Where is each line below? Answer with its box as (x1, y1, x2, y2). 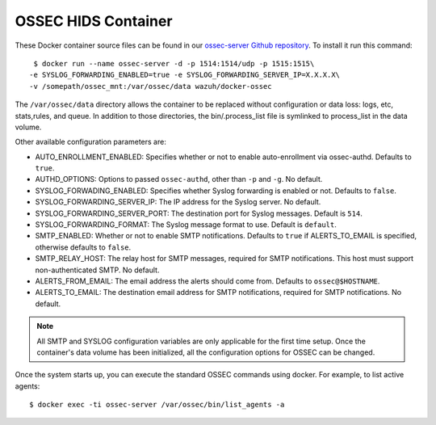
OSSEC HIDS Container (15, 12, 173, 30)
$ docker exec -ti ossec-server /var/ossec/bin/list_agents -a (29, 400, 285, 410)
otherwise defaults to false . (35, 242, 132, 252)
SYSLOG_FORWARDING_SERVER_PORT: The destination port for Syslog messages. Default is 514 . (35, 208, 363, 218)
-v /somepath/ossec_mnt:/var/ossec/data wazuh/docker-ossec (29, 82, 272, 90)
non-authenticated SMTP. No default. (35, 265, 160, 275)
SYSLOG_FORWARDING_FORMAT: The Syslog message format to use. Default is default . (35, 220, 337, 229)
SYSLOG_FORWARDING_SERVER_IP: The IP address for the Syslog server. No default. (35, 197, 321, 207)
